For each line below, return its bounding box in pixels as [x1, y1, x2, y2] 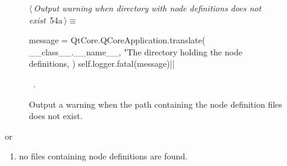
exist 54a [29, 13, 63, 26]
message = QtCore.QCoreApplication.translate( [29, 34, 206, 46]
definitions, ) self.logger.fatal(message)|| [29, 57, 175, 70]
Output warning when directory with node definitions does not [33, 2, 262, 14]
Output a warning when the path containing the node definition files [29, 97, 282, 110]
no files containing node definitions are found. [19, 150, 188, 162]
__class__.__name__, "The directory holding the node [29, 45, 242, 58]
